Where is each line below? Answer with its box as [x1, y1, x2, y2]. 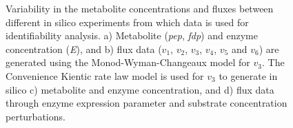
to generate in [219, 68, 278, 83]
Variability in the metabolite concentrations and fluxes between [6, 1, 274, 15]
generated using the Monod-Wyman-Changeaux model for [6, 55, 250, 70]
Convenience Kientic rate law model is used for [6, 68, 204, 83]
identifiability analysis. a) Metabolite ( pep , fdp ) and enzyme [6, 28, 258, 43]
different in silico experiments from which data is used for [6, 14, 249, 29]
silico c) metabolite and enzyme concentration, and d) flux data [6, 82, 274, 96]
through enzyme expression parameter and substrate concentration [6, 96, 287, 110]
